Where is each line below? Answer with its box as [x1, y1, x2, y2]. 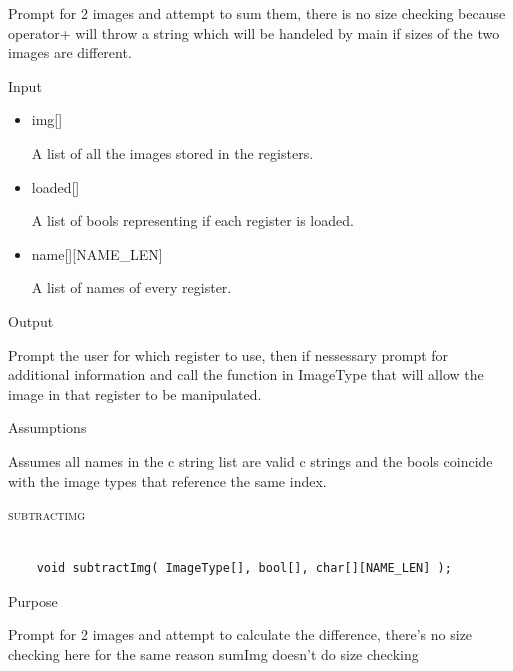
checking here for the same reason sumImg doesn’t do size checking [8, 644, 419, 665]
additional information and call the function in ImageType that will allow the [8, 364, 484, 385]
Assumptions [8, 417, 87, 438]
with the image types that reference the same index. [8, 470, 327, 491]
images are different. [8, 42, 132, 63]
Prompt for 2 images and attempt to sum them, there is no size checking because [8, 3, 506, 23]
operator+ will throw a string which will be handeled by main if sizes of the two [8, 22, 500, 43]
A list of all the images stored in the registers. [31, 142, 314, 163]
